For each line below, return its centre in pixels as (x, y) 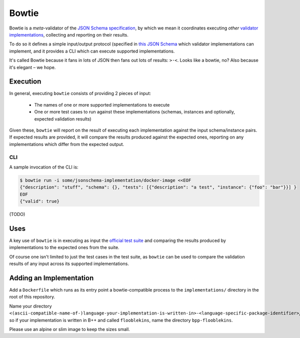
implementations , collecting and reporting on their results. (69, 34)
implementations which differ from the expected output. (67, 144)
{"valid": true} (40, 201)
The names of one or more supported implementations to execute (102, 104)
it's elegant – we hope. (32, 67)
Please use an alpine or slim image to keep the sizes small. (69, 329)
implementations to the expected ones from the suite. (64, 247)
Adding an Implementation (51, 278)
